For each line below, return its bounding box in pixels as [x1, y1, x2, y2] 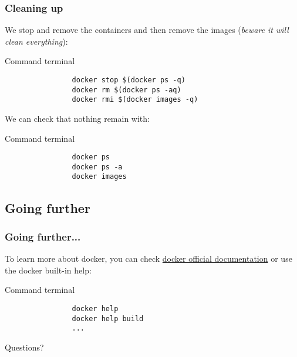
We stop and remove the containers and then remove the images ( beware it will [5, 24, 289, 36]
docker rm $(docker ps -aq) [72, 85, 181, 94]
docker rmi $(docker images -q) [72, 95, 198, 104]
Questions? [5, 341, 44, 353]
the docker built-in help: [5, 263, 92, 276]
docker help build [72, 314, 144, 323]
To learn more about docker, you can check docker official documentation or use [5, 252, 292, 265]
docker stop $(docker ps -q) [72, 76, 185, 84]
